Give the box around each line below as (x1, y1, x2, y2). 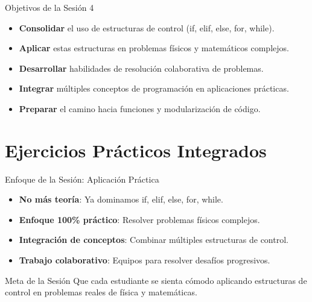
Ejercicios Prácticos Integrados (5, 137, 267, 162)
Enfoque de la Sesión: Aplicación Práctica (5, 172, 159, 185)
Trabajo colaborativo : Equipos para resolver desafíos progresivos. (19, 254, 270, 266)
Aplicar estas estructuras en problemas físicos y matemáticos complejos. (19, 42, 289, 54)
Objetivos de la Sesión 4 (5, 1, 94, 13)
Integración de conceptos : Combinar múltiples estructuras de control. (19, 233, 288, 246)
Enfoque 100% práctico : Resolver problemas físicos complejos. (19, 213, 260, 225)
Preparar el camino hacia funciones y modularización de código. (19, 102, 261, 115)
